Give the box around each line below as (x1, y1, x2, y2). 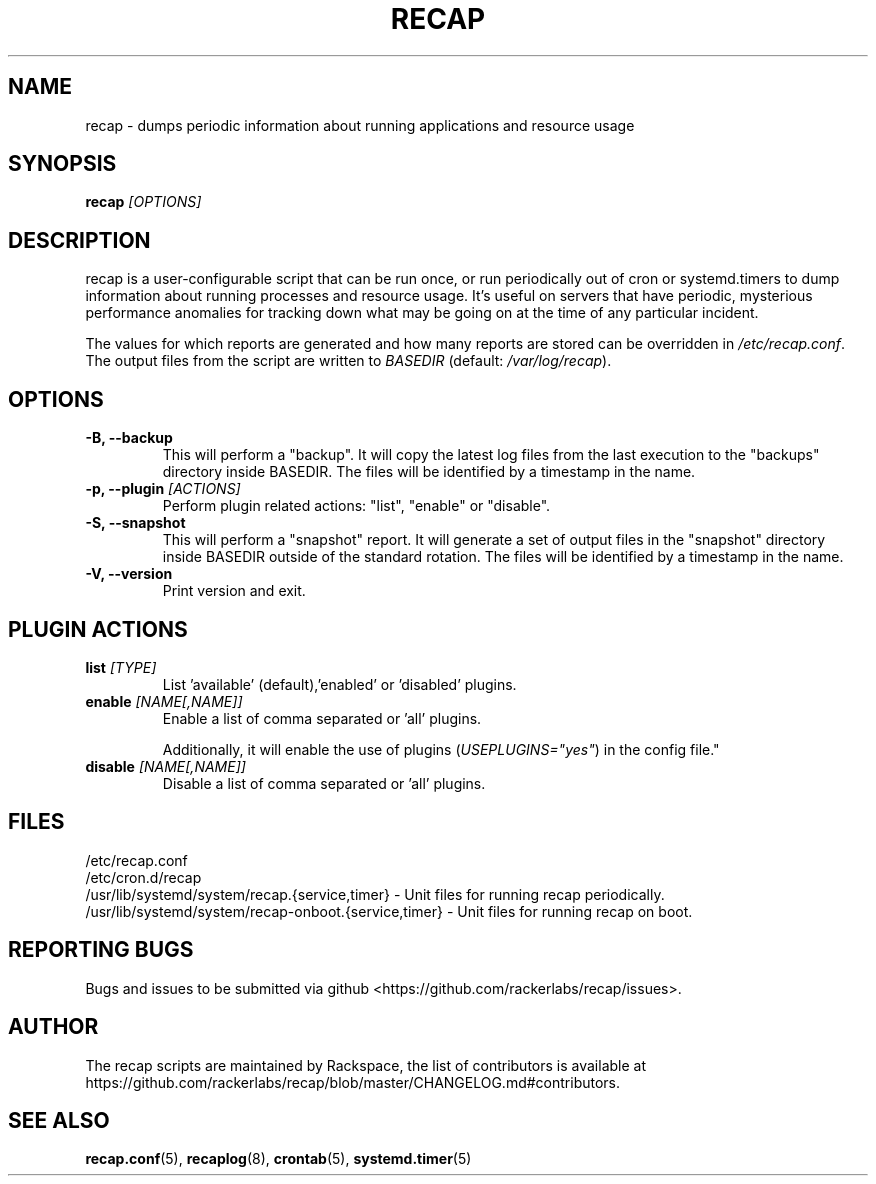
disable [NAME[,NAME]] (85, 757, 246, 775)
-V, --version (85, 565, 173, 583)
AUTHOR (8, 1014, 99, 1040)
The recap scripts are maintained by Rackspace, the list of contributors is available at (85, 1056, 647, 1074)
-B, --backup (85, 429, 173, 447)
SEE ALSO (8, 1107, 110, 1133)
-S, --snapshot (85, 514, 186, 532)
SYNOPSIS (8, 151, 117, 177)
